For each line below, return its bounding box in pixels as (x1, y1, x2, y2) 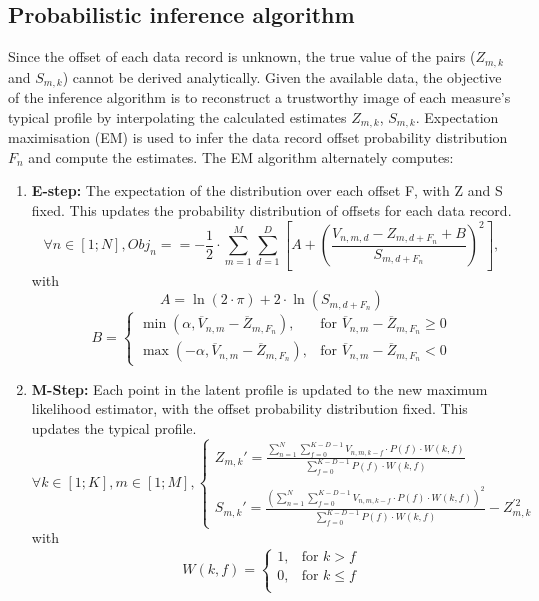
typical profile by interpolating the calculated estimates (8, 106, 347, 127)
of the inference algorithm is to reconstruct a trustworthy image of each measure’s (8, 87, 511, 108)
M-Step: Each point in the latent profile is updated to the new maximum (31, 378, 488, 399)
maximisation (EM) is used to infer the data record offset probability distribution (8, 127, 508, 148)
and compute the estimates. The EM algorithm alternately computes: (28, 146, 454, 167)
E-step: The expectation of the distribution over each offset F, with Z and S (31, 180, 503, 201)
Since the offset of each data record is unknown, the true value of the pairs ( (8, 46, 476, 67)
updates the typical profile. (31, 417, 197, 438)
